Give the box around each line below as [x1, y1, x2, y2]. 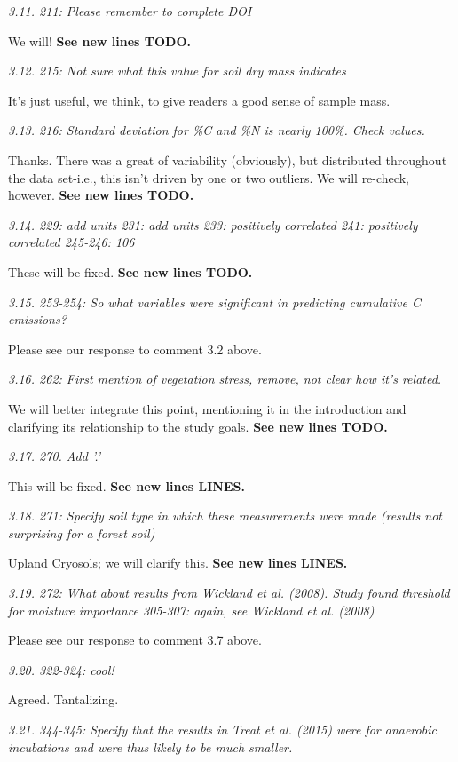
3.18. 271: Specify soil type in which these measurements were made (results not [8, 506, 442, 525]
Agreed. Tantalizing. [8, 690, 119, 709]
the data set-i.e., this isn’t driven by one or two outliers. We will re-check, [8, 168, 409, 187]
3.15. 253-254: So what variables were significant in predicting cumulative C [8, 292, 421, 311]
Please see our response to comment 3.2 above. [8, 339, 262, 358]
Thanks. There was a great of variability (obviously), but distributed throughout [8, 150, 447, 169]
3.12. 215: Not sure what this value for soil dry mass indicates [8, 61, 346, 80]
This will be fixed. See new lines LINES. [8, 476, 245, 495]
